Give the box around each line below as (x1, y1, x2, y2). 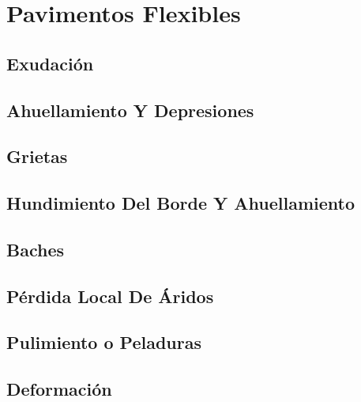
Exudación (6, 51, 94, 75)
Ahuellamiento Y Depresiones (6, 97, 254, 122)
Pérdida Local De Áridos (6, 283, 214, 308)
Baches (6, 237, 64, 261)
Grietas (6, 144, 68, 169)
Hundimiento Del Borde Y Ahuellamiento (6, 191, 355, 215)
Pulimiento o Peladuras (6, 330, 201, 355)
